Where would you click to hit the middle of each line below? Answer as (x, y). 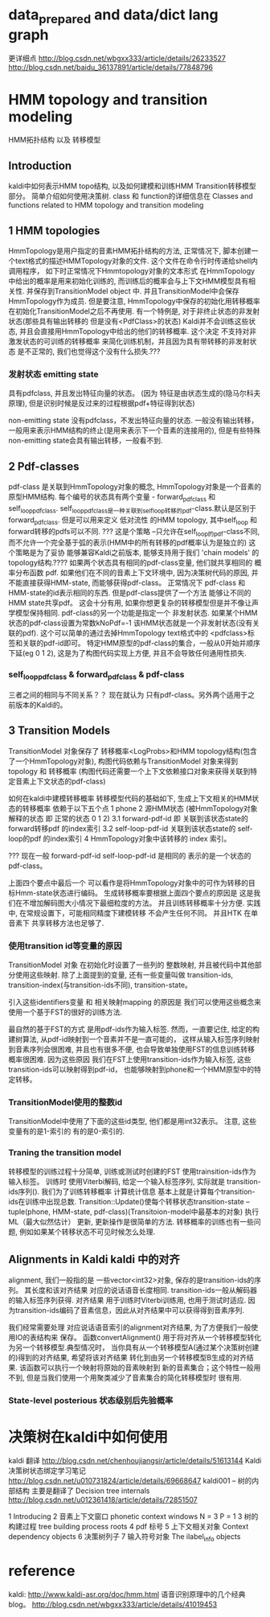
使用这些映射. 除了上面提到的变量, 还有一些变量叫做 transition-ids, (124, 975)
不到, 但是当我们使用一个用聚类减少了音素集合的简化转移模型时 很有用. (125, 1378)
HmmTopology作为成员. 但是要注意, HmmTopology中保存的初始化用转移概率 (134, 301)
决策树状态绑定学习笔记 (47, 1471)
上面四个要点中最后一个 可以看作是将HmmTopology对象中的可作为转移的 (129, 883)
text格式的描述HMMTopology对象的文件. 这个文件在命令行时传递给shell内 (137, 261)
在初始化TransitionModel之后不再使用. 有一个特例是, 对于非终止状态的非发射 (134, 311)
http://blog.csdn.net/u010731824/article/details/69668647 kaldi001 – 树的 (130, 1481)
